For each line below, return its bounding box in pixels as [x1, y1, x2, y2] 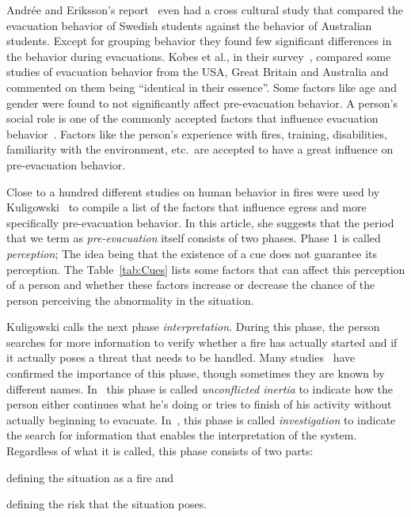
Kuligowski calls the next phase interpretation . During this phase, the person [6, 318, 380, 335]
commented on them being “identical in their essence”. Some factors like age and [6, 78, 397, 95]
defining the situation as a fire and [6, 469, 173, 485]
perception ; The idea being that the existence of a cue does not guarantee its [6, 245, 377, 261]
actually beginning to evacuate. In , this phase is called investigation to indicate [6, 411, 396, 428]
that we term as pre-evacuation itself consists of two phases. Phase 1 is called [6, 230, 381, 246]
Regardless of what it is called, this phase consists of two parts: [6, 443, 314, 459]
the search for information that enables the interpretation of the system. [6, 427, 357, 443]
